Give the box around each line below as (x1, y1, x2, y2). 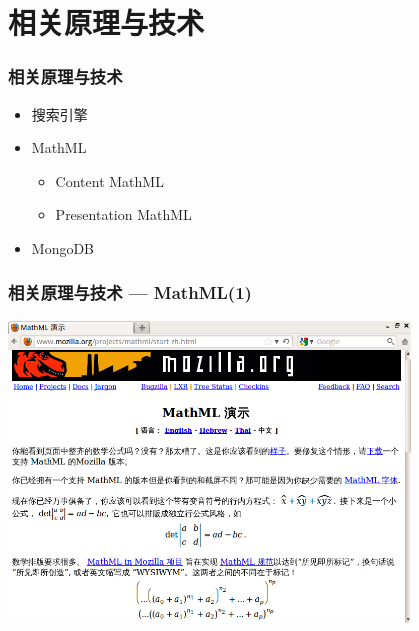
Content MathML (55, 170, 164, 191)
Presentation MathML (55, 204, 192, 225)
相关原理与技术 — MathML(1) (8, 280, 252, 305)
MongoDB (31, 237, 95, 258)
